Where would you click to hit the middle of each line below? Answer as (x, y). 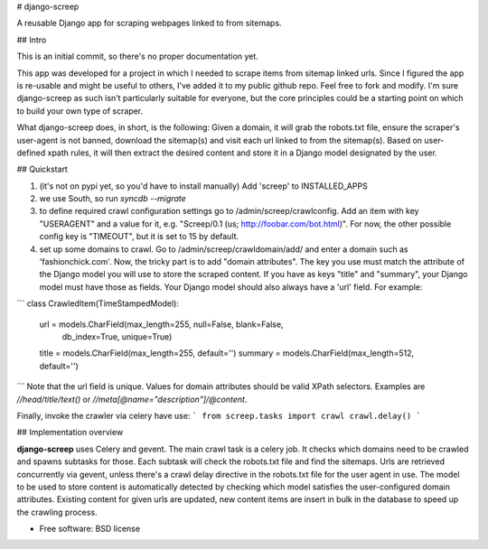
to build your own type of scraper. (80, 111)
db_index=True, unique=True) (117, 336)
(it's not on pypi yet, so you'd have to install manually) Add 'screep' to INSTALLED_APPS (203, 186)
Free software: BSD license (89, 529)
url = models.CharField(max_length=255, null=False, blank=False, (161, 324)
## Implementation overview (70, 433)
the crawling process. (57, 512)
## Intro (32, 40)
